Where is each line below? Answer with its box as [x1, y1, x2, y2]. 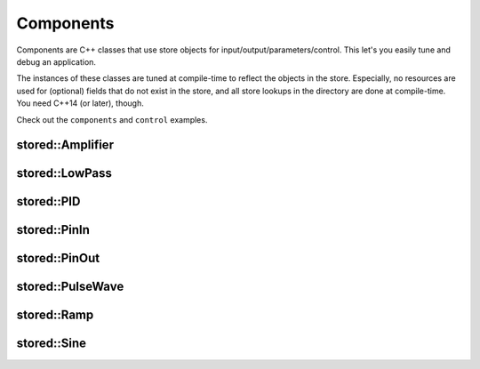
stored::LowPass [16, 165, 113, 181]
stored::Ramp [16, 308, 94, 323]
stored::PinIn [16, 222, 91, 237]
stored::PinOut [16, 251, 100, 266]
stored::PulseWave [16, 279, 124, 294]
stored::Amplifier [16, 138, 115, 153]
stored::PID [16, 194, 81, 209]
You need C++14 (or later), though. [16, 98, 144, 108]
